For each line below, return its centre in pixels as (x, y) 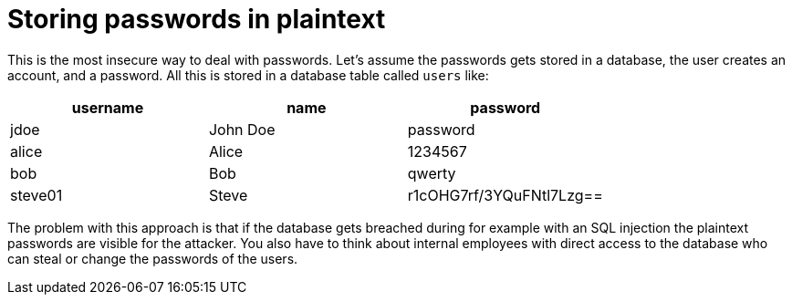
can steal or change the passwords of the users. (153, 258)
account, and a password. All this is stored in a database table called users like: (248, 75)
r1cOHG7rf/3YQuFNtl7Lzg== (505, 195)
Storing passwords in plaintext (197, 19)
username (108, 107)
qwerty (432, 173)
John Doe (242, 129)
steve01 (36, 195)
